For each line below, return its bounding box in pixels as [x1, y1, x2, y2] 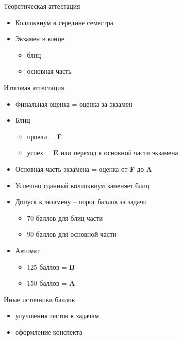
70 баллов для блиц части [27, 212, 103, 223]
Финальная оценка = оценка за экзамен [15, 98, 132, 109]
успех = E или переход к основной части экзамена [27, 147, 178, 158]
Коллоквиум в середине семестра [15, 17, 114, 27]
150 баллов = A [27, 278, 75, 288]
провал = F [27, 131, 62, 141]
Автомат [15, 245, 40, 255]
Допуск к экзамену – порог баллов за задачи [15, 196, 147, 207]
